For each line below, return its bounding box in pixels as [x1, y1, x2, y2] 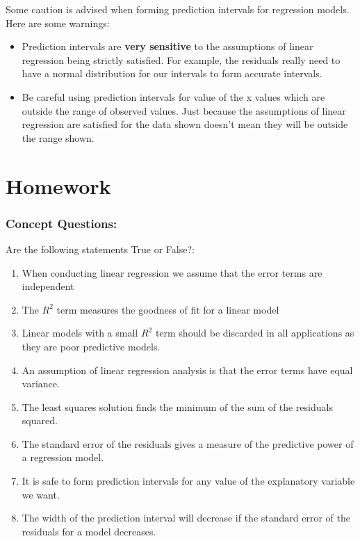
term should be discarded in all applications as [155, 325, 354, 340]
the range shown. [22, 130, 95, 145]
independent [22, 279, 74, 293]
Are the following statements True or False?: [6, 241, 195, 256]
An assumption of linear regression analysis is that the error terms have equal [22, 362, 353, 377]
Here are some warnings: [6, 15, 110, 30]
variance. [22, 376, 60, 391]
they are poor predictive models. [22, 339, 161, 353]
